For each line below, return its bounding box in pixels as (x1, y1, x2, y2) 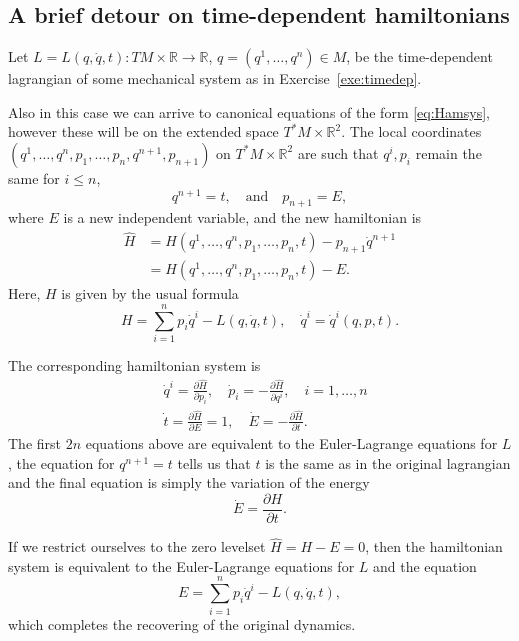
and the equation (373, 555, 477, 576)
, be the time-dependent (346, 46, 493, 67)
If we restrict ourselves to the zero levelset (8, 536, 266, 557)
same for (8, 167, 60, 188)
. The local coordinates (341, 121, 482, 142)
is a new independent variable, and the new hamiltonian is (63, 207, 422, 228)
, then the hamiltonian (365, 536, 503, 557)
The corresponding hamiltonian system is (8, 354, 261, 375)
